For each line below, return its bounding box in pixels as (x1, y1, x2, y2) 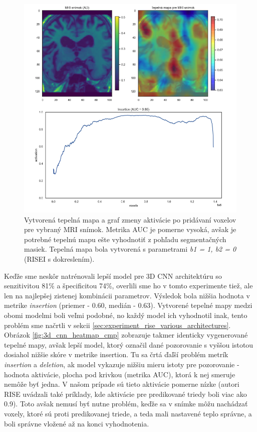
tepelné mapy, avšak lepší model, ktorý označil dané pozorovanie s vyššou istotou (4, 339, 253, 350)
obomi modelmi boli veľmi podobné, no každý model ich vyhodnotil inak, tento (4, 310, 247, 320)
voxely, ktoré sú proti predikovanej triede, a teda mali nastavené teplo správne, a (4, 408, 252, 418)
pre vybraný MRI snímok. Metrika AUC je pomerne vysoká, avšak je (24, 224, 236, 235)
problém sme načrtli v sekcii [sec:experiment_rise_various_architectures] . (4, 319, 231, 330)
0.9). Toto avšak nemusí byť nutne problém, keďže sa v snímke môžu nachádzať (4, 398, 248, 409)
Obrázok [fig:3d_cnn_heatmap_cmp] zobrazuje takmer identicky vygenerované (4, 330, 248, 340)
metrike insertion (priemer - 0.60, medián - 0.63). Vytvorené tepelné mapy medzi (4, 300, 252, 310)
